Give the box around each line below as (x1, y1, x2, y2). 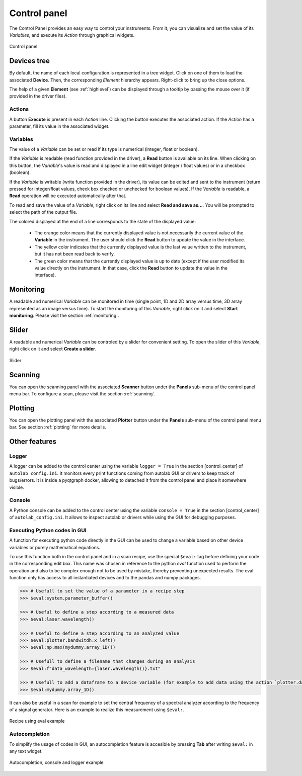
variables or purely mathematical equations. (9, 544, 101, 550)
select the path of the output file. (9, 209, 78, 215)
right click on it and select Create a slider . (9, 346, 97, 352)
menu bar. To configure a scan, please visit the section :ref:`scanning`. (9, 391, 156, 397)
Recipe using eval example (9, 718, 65, 724)
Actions (9, 106, 29, 113)
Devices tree (9, 57, 50, 65)
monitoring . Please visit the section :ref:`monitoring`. (9, 312, 119, 319)
